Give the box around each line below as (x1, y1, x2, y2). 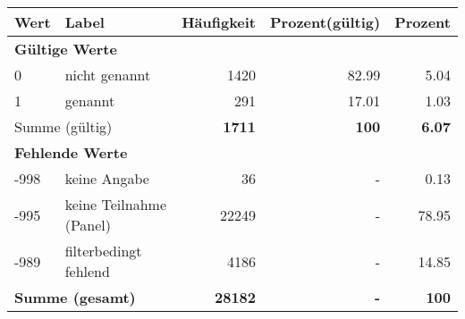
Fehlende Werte (14, 142, 128, 163)
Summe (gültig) (14, 116, 113, 137)
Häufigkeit (182, 12, 257, 32)
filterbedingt (64, 240, 142, 261)
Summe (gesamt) (14, 287, 136, 307)
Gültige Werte (14, 38, 117, 59)
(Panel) (64, 214, 112, 235)
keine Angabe (64, 168, 149, 189)
